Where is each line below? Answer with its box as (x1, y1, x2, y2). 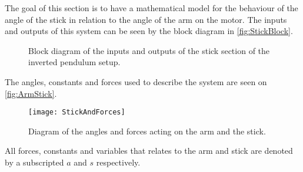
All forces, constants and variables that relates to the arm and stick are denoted (5, 144, 293, 157)
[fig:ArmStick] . (5, 87, 57, 99)
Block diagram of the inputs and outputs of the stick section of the (28, 44, 270, 56)
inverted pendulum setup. (28, 56, 121, 68)
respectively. (96, 156, 141, 168)
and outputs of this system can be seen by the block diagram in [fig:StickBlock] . (5, 25, 293, 37)
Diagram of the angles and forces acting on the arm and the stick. (28, 124, 266, 137)
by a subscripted (5, 156, 64, 168)
